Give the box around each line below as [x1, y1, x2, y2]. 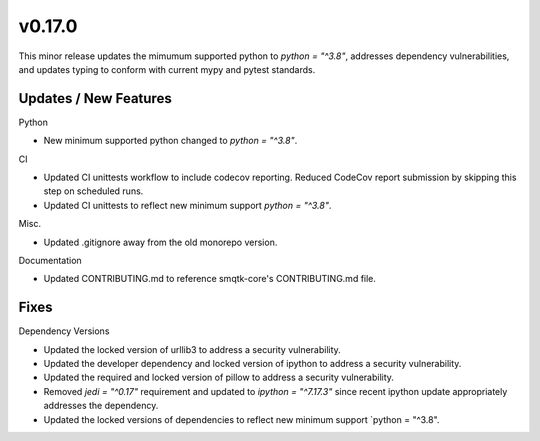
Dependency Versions [18, 325, 110, 337]
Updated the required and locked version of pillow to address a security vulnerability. [43, 371, 395, 384]
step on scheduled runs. [43, 185, 144, 197]
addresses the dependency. [43, 400, 159, 412]
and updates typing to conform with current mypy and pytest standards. [18, 63, 316, 75]
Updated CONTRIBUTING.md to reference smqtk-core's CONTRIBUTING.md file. [43, 273, 377, 285]
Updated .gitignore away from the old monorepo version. [43, 236, 278, 248]
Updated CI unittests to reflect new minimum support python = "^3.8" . [43, 199, 332, 211]
